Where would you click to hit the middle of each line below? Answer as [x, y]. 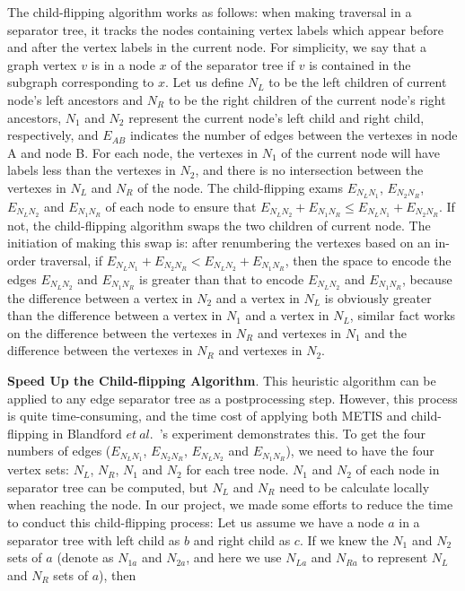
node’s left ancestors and [75, 99]
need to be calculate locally [355, 487]
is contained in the [360, 64]
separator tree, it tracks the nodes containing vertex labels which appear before [225, 29]
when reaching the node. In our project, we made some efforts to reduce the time [230, 504]
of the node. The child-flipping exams [240, 187]
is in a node [123, 64]
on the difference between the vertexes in [120, 332]
